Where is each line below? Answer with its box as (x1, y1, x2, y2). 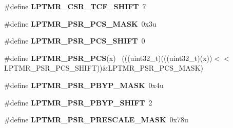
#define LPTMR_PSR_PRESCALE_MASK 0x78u (4, 114, 188, 125)
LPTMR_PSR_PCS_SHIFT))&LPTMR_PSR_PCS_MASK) (4, 62, 203, 73)
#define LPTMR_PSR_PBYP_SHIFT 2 (4, 97, 152, 108)
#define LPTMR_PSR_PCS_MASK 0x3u (4, 18, 157, 29)
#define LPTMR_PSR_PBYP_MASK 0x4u (4, 79, 164, 90)
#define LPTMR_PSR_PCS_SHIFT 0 (4, 35, 145, 46)
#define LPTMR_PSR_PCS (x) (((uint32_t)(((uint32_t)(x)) (4, 52, 212, 63)
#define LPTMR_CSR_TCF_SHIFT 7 (4, 1, 146, 11)
